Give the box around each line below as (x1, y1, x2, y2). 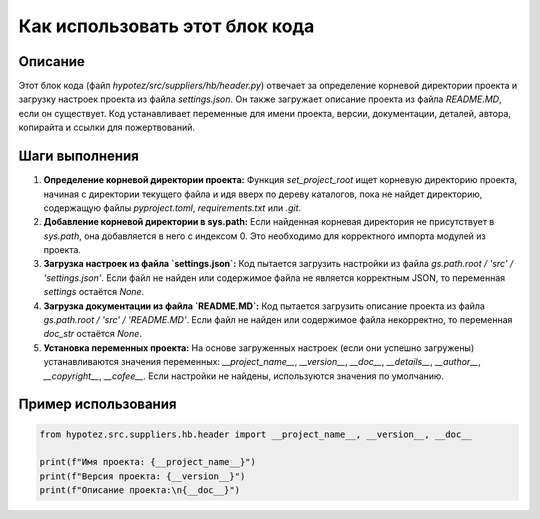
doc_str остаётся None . (43, 328, 142, 340)
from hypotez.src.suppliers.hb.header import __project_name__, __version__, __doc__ (39, 428, 472, 440)
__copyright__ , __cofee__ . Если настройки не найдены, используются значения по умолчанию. (43, 370, 445, 382)
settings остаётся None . (43, 286, 145, 298)
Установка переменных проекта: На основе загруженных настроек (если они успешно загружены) (43, 341, 475, 354)
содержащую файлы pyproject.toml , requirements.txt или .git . (43, 201, 302, 214)
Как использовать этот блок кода (18, 15, 315, 37)
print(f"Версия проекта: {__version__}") (39, 470, 246, 482)
